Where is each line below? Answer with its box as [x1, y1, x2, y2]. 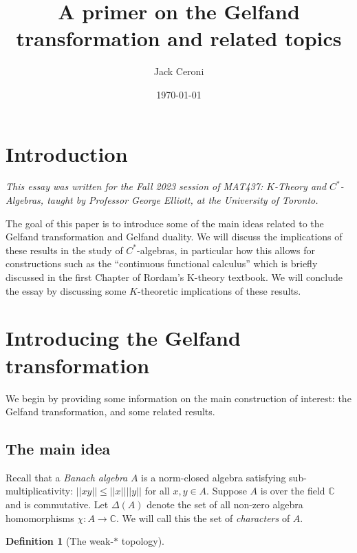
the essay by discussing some [6, 283, 127, 298]
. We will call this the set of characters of [116, 510, 290, 525]
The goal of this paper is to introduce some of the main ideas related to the [6, 216, 324, 230]
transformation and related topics [16, 24, 342, 52]
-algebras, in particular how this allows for [137, 242, 316, 257]
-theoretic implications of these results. [137, 283, 301, 298]
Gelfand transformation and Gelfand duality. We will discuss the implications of [6, 229, 343, 244]
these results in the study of [6, 242, 123, 257]
